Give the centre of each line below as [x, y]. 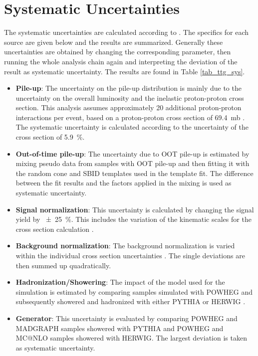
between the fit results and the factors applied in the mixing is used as [124, 183]
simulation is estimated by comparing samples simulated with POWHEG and [134, 291]
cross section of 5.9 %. [50, 137]
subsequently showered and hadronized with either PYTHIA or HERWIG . [130, 301]
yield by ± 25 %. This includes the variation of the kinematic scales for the [133, 219]
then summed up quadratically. [63, 265]
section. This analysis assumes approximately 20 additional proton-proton [129, 107]
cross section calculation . [55, 229]
